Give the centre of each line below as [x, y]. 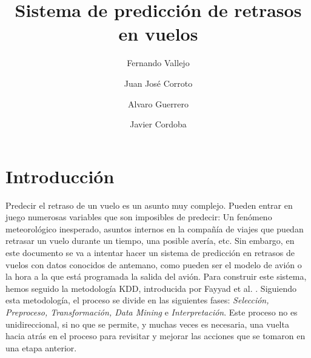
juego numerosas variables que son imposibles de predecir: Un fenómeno [139, 217]
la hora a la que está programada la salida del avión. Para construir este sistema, [156, 276]
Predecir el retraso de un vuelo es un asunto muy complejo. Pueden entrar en [149, 205]
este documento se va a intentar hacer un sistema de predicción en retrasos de [150, 252]
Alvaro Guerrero [158, 103]
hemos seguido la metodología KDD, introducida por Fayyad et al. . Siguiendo [151, 288]
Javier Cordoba [158, 124]
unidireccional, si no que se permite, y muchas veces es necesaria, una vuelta [147, 324]
